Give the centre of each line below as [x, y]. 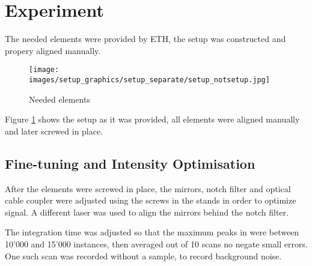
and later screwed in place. [54, 131]
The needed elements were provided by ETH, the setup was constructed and [145, 39]
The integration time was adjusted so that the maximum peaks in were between [152, 232]
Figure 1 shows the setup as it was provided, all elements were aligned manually [152, 119]
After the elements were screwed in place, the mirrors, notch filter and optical [148, 188]
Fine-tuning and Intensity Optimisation [130, 163]
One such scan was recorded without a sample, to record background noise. [143, 255]
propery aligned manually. [53, 50]
